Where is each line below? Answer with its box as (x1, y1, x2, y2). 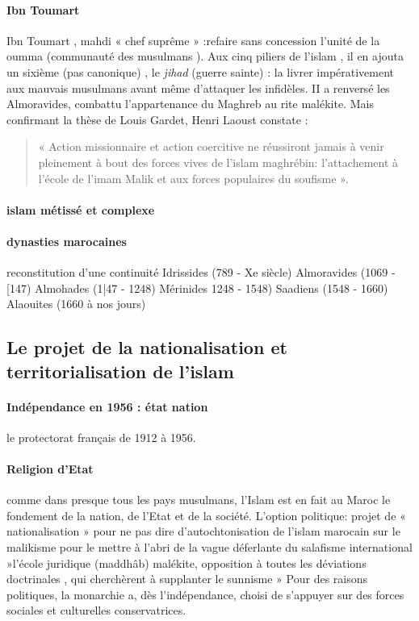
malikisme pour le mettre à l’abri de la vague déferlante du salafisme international (6, 539, 413, 556)
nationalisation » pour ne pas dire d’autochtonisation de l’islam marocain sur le (6, 523, 400, 540)
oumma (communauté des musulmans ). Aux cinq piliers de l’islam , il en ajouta (6, 48, 404, 65)
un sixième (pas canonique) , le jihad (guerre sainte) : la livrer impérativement (6, 63, 395, 80)
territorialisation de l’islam (6, 358, 234, 383)
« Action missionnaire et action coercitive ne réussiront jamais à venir (38, 138, 384, 155)
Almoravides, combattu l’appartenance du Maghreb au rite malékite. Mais (6, 95, 374, 112)
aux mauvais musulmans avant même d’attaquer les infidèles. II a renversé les (6, 79, 390, 96)
